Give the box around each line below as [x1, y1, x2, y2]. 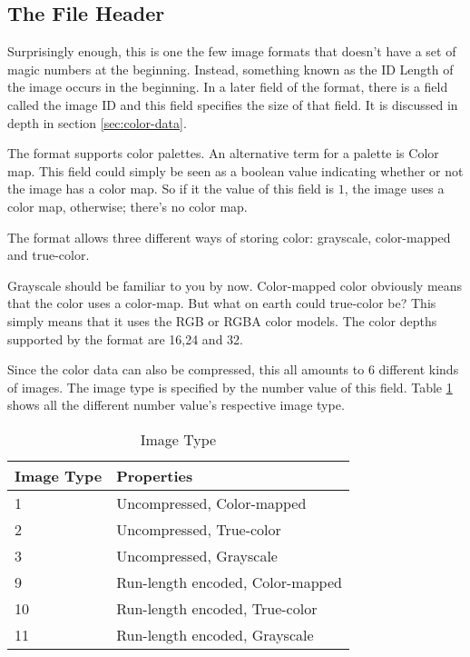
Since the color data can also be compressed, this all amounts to [7, 360, 365, 379]
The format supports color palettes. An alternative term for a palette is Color [7, 144, 439, 163]
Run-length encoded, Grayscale [116, 623, 314, 645]
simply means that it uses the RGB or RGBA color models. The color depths [7, 311, 437, 330]
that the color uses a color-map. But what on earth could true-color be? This [7, 294, 436, 313]
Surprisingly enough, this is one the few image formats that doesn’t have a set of [7, 42, 456, 61]
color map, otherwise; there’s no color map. [7, 196, 248, 215]
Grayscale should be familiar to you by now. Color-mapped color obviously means [7, 275, 463, 294]
